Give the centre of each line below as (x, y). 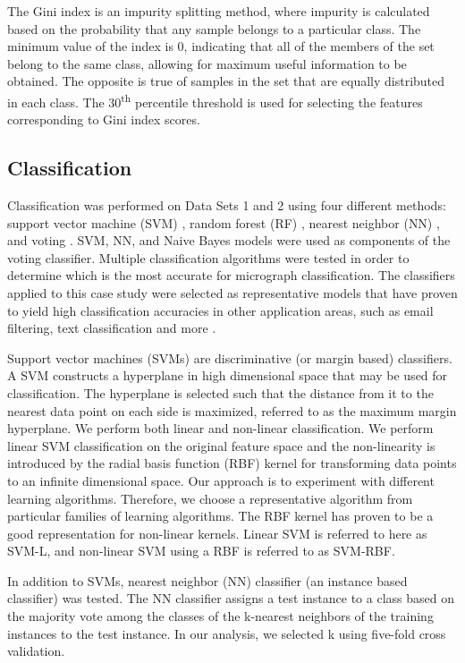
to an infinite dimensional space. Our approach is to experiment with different (221, 480)
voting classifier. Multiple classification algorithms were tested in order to (208, 257)
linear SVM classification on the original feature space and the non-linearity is (221, 445)
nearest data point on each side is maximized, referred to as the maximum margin (232, 410)
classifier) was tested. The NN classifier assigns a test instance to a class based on (231, 598)
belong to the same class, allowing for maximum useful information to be (207, 63)
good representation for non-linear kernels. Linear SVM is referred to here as (217, 533)
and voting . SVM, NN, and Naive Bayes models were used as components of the (229, 240)
